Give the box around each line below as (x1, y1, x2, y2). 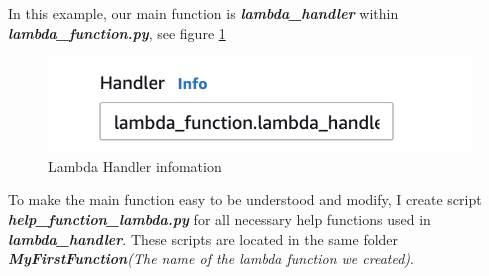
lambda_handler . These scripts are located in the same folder (8, 228, 399, 249)
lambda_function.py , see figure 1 (8, 22, 226, 43)
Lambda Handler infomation (48, 155, 222, 176)
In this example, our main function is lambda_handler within (8, 3, 399, 23)
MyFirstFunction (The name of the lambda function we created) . (8, 248, 414, 269)
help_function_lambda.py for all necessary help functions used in (8, 209, 431, 230)
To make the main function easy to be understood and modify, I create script (8, 189, 482, 210)
